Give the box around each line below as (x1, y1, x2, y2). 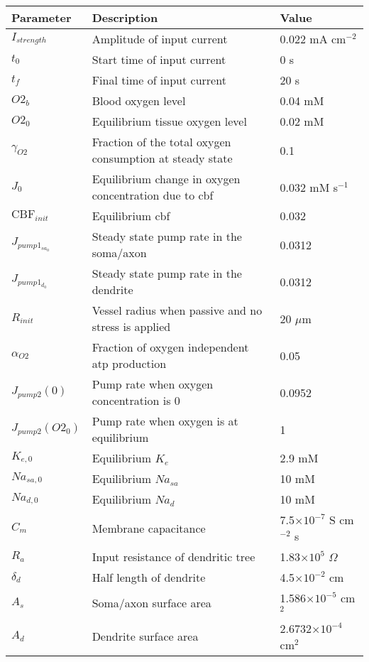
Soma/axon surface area (92, 594, 211, 611)
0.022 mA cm (280, 31, 346, 47)
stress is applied (92, 318, 171, 335)
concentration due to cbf (92, 187, 214, 203)
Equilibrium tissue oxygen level (92, 113, 247, 129)
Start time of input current (92, 51, 226, 67)
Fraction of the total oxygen (92, 134, 231, 150)
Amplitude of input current (92, 31, 228, 47)
